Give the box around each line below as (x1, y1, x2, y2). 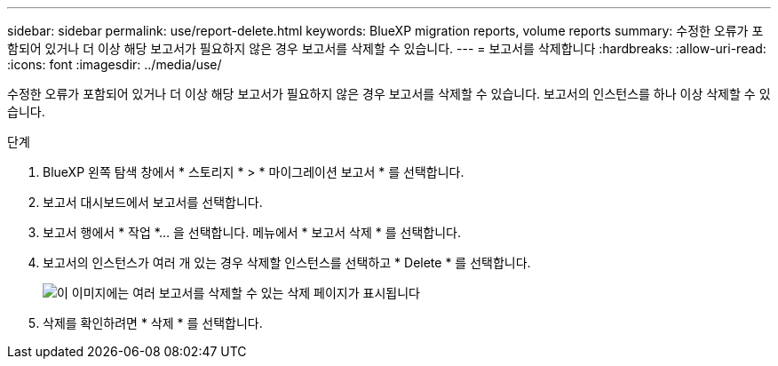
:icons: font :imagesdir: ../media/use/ (7, 57, 222, 72)
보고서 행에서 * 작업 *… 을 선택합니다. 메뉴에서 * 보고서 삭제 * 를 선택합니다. (43, 225, 462, 240)
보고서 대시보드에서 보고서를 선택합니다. (43, 195, 263, 210)
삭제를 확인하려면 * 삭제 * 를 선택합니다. (43, 315, 263, 330)
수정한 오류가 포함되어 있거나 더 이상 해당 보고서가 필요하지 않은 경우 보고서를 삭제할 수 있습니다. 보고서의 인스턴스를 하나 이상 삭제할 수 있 (7, 86, 771, 101)
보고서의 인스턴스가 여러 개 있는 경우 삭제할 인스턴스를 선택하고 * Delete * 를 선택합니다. (43, 255, 531, 270)
